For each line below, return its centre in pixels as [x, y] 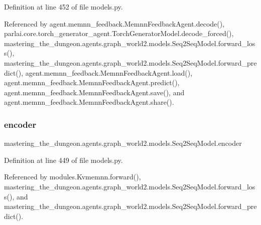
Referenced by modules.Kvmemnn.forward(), [73, 177]
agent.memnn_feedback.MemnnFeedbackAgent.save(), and [94, 92]
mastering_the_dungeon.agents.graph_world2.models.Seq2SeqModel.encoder [123, 143]
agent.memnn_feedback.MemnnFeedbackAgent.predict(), [92, 82]
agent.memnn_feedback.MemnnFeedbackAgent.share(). [89, 102]
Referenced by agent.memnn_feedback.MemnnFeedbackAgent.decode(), [114, 23]
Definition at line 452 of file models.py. [63, 7]
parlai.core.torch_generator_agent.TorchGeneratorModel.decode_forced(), [119, 33]
